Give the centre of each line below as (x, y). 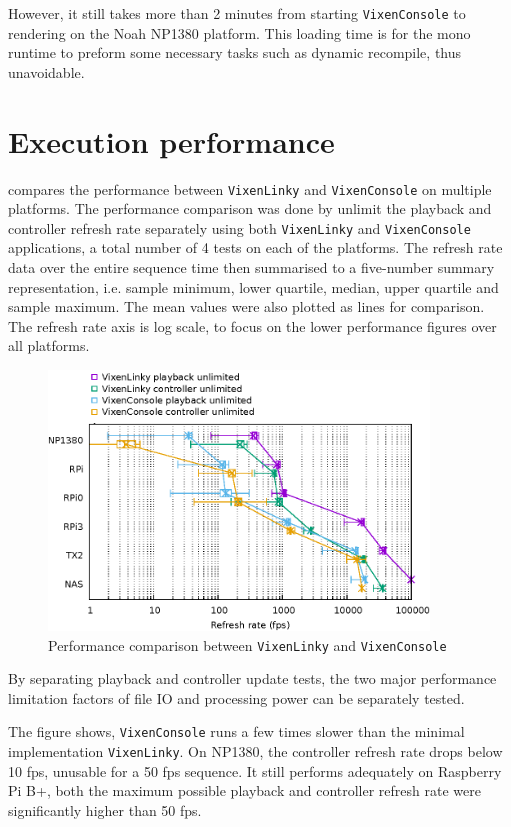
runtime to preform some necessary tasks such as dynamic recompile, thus (235, 52)
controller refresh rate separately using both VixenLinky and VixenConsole (239, 227)
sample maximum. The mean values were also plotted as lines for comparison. (246, 306)
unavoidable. (46, 71)
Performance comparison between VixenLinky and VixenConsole (247, 644)
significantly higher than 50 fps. (105, 809)
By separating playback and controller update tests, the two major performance (252, 678)
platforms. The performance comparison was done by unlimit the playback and (250, 208)
